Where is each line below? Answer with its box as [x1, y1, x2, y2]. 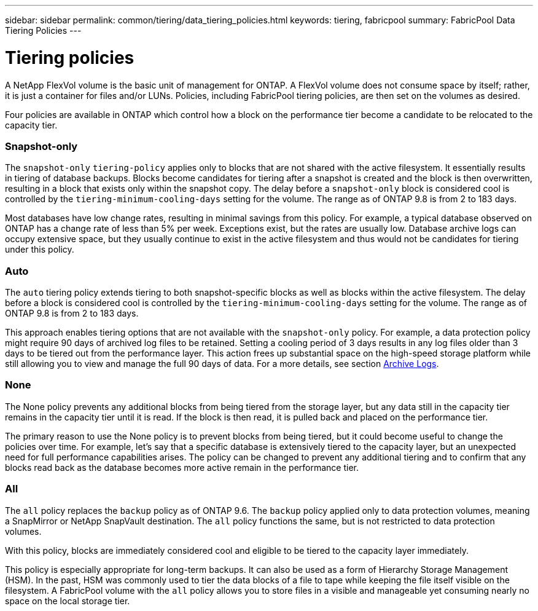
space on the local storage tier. [5, 595, 130, 606]
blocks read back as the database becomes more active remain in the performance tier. [5, 462, 359, 473]
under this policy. [5, 244, 74, 255]
